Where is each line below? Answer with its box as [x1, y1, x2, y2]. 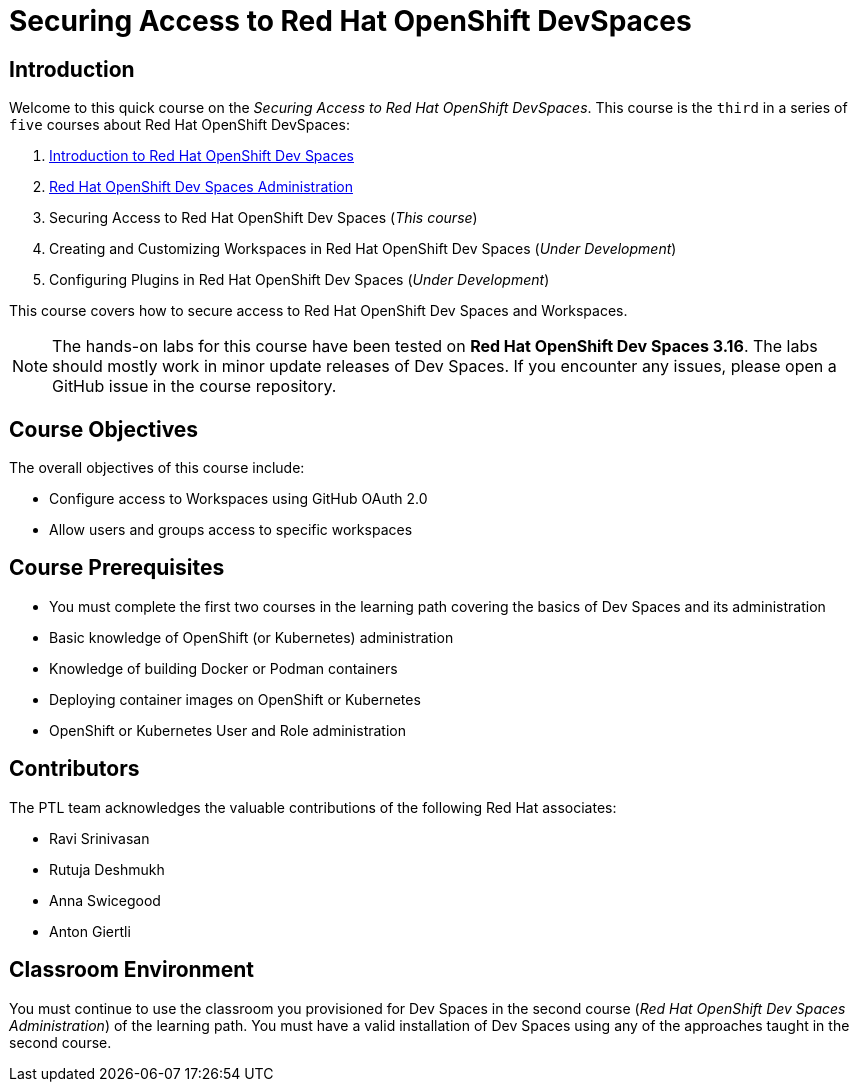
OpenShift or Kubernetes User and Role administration [49, 721, 406, 739]
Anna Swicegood [49, 891, 161, 909]
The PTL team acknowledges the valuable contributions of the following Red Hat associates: [9, 798, 617, 816]
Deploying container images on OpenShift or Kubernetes [49, 690, 421, 708]
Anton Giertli [49, 922, 131, 940]
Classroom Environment [9, 957, 255, 983]
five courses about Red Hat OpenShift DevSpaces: [9, 116, 350, 134]
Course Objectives [9, 416, 199, 442]
